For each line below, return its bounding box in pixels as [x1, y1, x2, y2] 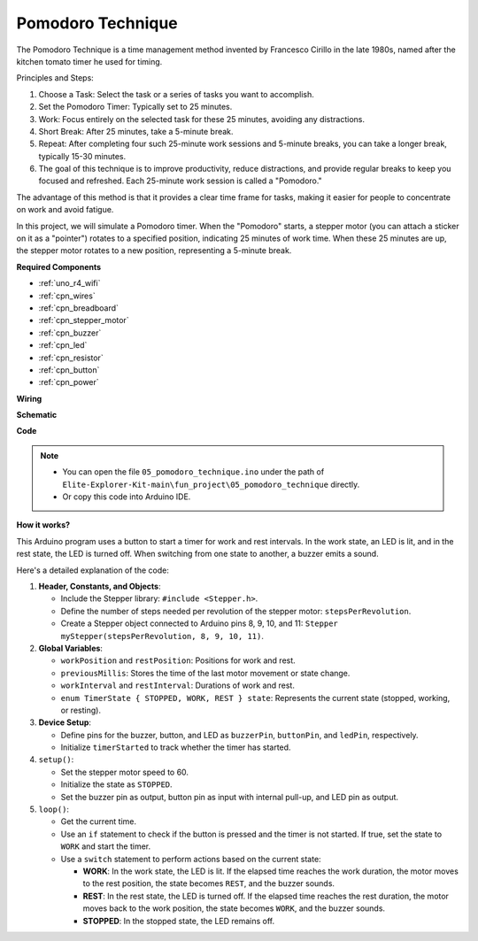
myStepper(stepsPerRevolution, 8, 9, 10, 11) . [60, 630, 265, 641]
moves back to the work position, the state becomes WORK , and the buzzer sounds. [82, 903, 385, 914]
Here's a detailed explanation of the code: [16, 565, 170, 575]
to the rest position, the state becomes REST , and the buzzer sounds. [82, 878, 335, 889]
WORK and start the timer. [60, 841, 150, 852]
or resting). [60, 705, 102, 715]
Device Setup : [38, 717, 92, 728]
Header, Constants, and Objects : [38, 581, 161, 591]
